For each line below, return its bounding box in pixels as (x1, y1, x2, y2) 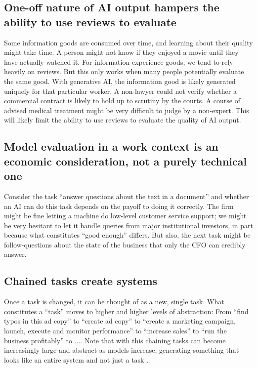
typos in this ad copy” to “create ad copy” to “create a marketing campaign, (4, 316, 236, 326)
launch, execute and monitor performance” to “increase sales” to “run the (4, 326, 227, 336)
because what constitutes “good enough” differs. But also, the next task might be (4, 230, 251, 240)
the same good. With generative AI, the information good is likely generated (4, 76, 236, 86)
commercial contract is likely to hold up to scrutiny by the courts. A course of (4, 95, 241, 106)
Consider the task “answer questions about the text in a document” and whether (4, 191, 249, 201)
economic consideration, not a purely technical (4, 153, 247, 168)
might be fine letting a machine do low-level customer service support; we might (4, 210, 247, 221)
